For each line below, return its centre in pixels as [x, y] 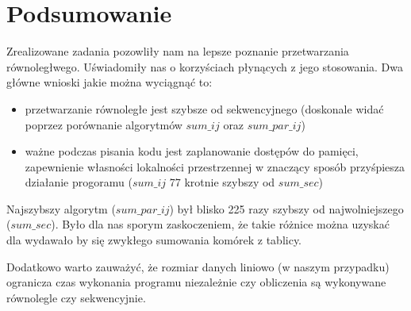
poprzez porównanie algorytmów [104, 124]
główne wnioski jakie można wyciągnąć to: [109, 82]
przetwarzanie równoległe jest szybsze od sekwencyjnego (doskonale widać [204, 108]
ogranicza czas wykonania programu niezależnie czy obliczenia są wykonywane [196, 282]
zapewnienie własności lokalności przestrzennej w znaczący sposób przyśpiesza [215, 166]
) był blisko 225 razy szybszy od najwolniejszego [286, 208]
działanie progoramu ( [79, 182]
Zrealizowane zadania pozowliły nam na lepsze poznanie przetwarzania [178, 51]
